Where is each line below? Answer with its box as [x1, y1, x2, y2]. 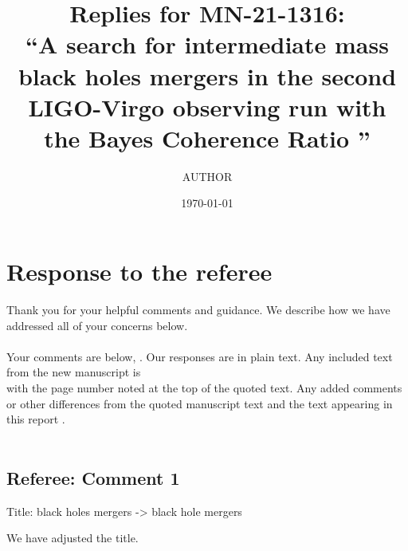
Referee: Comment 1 [6, 465, 180, 490]
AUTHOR [182, 167, 233, 184]
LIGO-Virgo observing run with [28, 90, 386, 123]
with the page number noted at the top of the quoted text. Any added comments [6, 379, 402, 396]
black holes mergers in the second [18, 59, 397, 92]
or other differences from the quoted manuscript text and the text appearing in [6, 395, 393, 411]
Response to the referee [6, 255, 273, 288]
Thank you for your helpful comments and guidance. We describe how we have [6, 301, 390, 317]
